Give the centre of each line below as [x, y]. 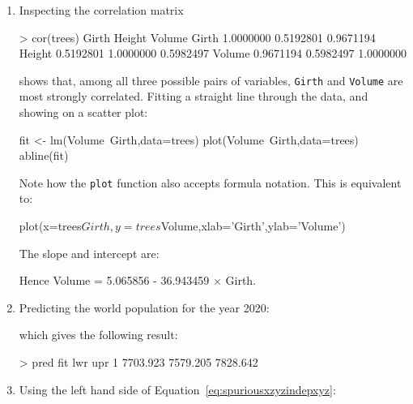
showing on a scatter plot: [83, 112]
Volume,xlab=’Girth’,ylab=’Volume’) [253, 226]
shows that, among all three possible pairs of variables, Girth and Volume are [211, 80]
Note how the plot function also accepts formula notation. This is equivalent [210, 182]
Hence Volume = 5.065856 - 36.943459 [114, 280]
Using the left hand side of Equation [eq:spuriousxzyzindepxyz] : [177, 389]
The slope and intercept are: [89, 253]
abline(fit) [44, 155]
